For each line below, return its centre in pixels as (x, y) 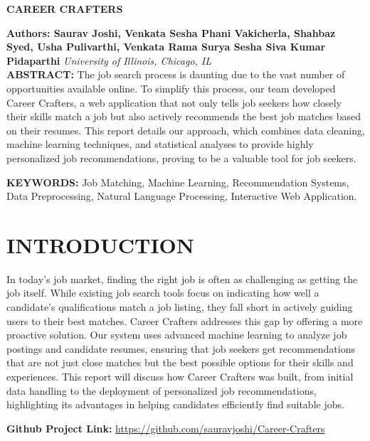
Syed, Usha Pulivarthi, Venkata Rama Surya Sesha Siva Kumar (166, 47)
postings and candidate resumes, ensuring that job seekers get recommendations (181, 348)
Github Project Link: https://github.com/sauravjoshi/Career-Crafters (166, 428)
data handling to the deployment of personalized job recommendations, (162, 390)
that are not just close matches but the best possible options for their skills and (180, 362)
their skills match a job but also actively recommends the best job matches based (184, 116)
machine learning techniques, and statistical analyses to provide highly (160, 144)
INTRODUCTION (101, 244)
